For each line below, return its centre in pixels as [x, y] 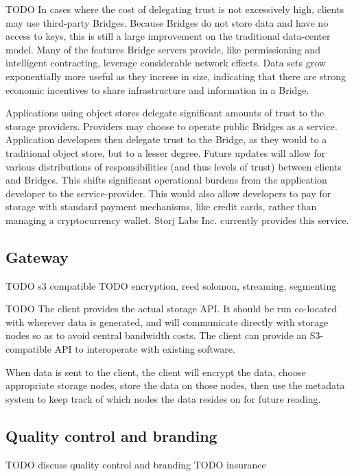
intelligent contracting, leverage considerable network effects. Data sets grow [166, 63]
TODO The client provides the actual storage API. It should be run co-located [172, 309]
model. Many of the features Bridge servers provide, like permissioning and [163, 49]
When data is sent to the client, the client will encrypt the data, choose [156, 372]
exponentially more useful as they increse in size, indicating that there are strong [176, 76]
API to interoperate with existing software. [145, 349]
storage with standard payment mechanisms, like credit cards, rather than [161, 206]
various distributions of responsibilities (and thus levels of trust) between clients [174, 166]
